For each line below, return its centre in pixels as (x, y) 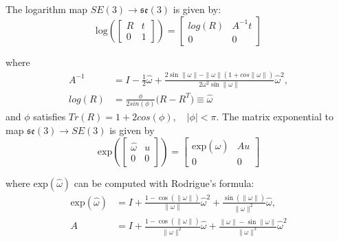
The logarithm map (47, 9)
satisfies (50, 117)
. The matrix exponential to (275, 117)
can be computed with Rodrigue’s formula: (164, 183)
